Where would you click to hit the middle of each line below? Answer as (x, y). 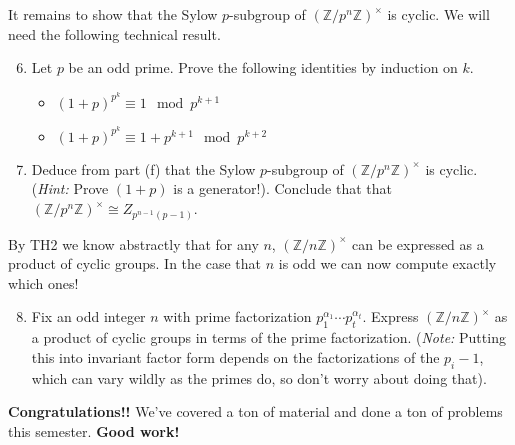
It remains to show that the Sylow (113, 14)
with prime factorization (237, 316)
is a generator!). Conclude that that (282, 188)
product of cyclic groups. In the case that (135, 263)
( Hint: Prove (70, 188)
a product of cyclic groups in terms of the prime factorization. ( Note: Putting (268, 337)
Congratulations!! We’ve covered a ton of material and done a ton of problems (255, 411)
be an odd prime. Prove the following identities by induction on (263, 67)
